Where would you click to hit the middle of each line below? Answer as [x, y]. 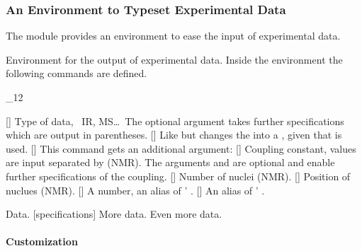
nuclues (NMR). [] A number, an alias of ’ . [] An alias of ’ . [135, 190]
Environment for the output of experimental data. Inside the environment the [174, 59]
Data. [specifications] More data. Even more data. [114, 214]
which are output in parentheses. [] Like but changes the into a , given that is [174, 135]
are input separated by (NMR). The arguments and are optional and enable [170, 162]
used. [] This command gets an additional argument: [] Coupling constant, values [181, 148]
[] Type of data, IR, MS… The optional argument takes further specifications [175, 121]
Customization [42, 241]
